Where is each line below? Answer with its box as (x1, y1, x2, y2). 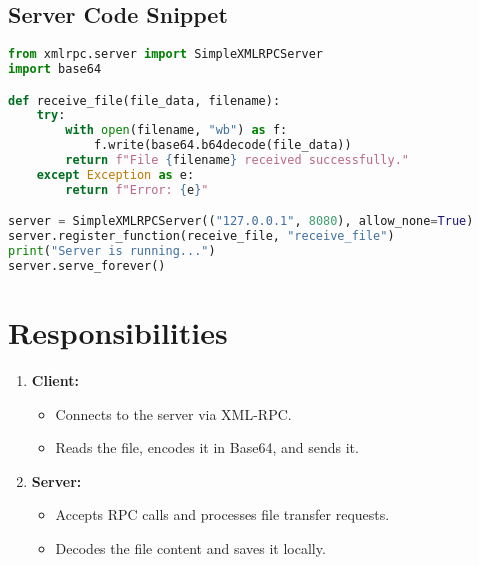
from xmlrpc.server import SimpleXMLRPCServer (8, 47, 324, 62)
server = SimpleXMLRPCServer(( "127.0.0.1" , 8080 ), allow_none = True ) (8, 214, 474, 229)
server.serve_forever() (8, 259, 166, 274)
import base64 (8, 62, 102, 77)
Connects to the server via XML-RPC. (55, 403, 292, 424)
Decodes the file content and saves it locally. (55, 537, 326, 558)
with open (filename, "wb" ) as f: (65, 123, 288, 138)
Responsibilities (8, 312, 228, 353)
